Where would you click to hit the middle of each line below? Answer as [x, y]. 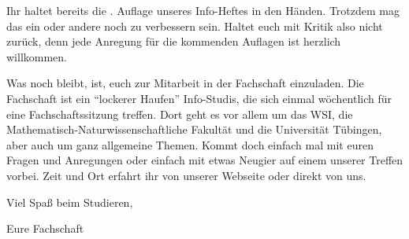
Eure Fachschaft [45, 228]
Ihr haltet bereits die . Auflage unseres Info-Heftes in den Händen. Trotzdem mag [203, 10]
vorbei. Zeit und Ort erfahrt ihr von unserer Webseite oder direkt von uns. [186, 175]
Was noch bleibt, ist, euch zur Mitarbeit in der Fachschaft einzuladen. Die [185, 83]
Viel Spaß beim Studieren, [70, 202]
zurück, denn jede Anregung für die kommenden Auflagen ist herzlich [174, 41]
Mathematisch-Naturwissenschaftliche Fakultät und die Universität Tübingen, [194, 129]
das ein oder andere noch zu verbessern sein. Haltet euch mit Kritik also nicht [195, 26]
